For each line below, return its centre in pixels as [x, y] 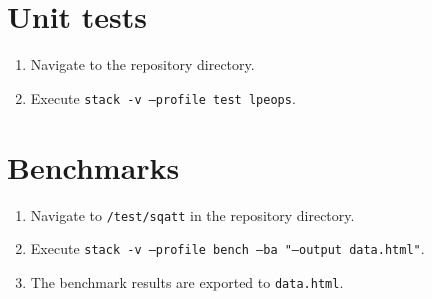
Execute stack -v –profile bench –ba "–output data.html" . [227, 248]
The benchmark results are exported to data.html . [187, 281]
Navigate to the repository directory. [142, 64]
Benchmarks [93, 166]
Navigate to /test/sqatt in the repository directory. [192, 214]
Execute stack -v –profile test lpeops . [163, 97]
